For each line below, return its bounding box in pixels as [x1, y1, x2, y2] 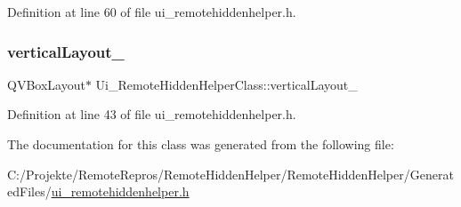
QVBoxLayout [7, 75, 85, 93]
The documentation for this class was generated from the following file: [7, 135, 394, 153]
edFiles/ [7, 182, 52, 201]
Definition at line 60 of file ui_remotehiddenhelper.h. [7, 3, 296, 20]
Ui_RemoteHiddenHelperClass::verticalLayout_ [95, 75, 358, 93]
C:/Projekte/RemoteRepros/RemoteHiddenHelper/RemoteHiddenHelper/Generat [7, 164, 454, 183]
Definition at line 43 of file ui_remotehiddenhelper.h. [7, 105, 296, 123]
